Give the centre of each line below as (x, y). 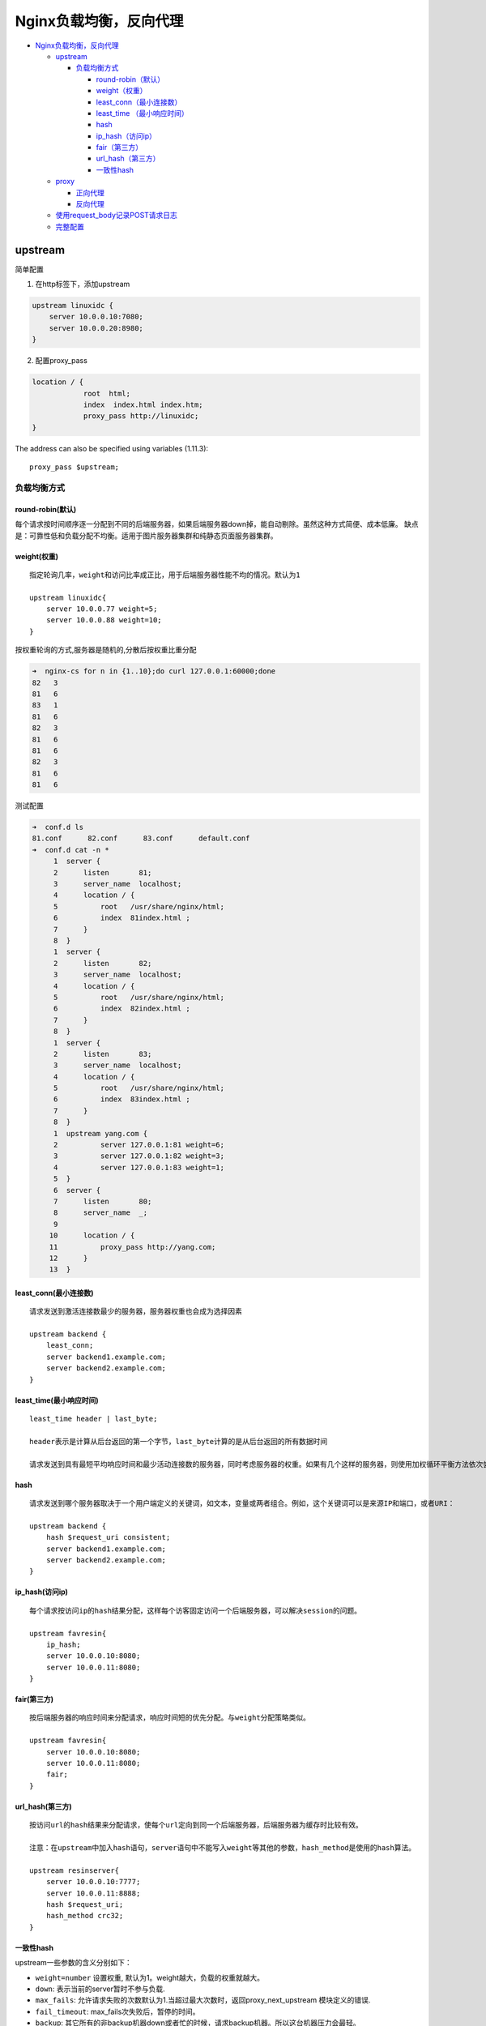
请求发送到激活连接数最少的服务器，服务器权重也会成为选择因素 (136, 1312)
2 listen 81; (102, 872)
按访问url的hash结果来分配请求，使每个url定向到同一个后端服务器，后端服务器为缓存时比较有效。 (196, 1825)
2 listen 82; (102, 963)
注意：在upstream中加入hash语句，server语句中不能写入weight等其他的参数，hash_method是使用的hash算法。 (223, 1847)
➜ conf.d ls (58, 827)
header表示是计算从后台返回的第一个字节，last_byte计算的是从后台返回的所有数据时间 (179, 1441)
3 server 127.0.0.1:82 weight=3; (139, 1156)
